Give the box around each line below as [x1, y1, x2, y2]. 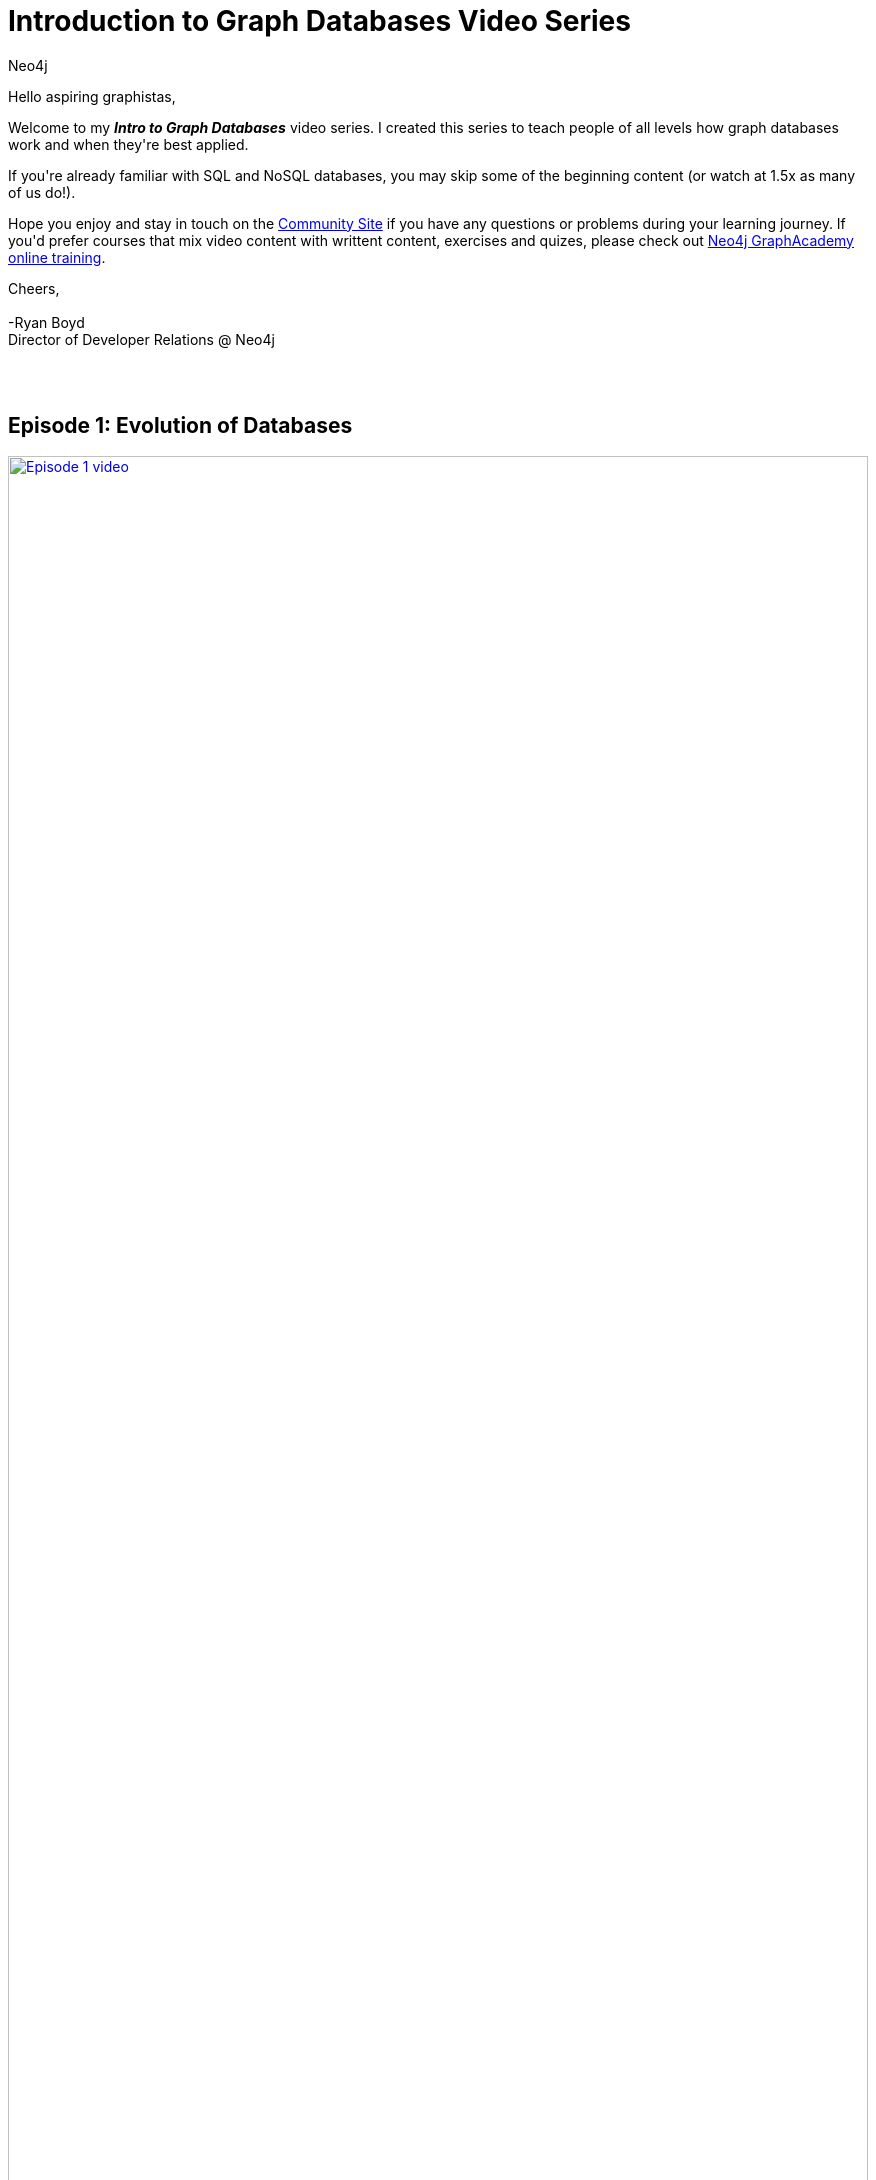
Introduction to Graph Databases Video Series [8, 4, 631, 38]
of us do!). [8, 183, 76, 201]
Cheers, [8, 279, 60, 297]
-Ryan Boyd [8, 313, 85, 331]
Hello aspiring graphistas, [8, 87, 176, 105]
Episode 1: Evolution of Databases [8, 413, 353, 439]
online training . [8, 248, 106, 266]
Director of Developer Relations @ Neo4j [8, 330, 275, 348]
